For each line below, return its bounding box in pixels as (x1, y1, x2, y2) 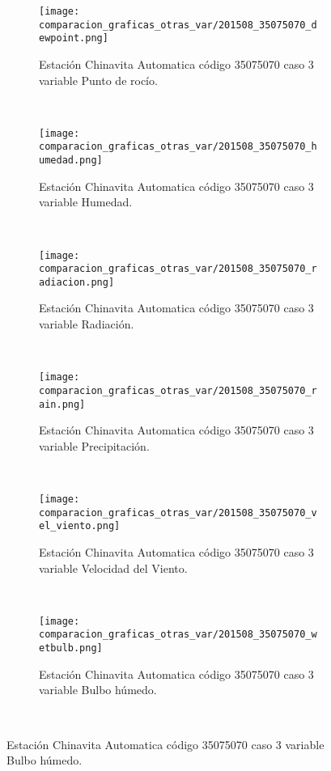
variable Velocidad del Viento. (39, 559, 188, 576)
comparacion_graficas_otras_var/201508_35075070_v (39, 506, 317, 519)
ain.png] (39, 398, 86, 410)
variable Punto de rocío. (39, 71, 158, 88)
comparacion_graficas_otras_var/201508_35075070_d (39, 19, 317, 31)
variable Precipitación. (39, 437, 150, 454)
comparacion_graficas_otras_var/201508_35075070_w (39, 629, 317, 641)
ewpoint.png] (39, 32, 108, 44)
